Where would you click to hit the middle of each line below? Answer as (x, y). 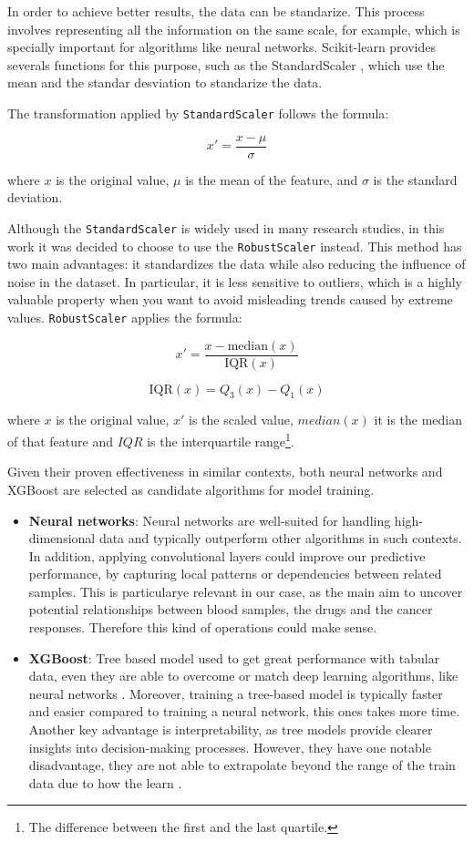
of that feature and (60, 441)
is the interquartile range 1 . (221, 440)
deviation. (35, 197)
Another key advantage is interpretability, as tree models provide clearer (231, 729)
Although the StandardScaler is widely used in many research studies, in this (226, 227)
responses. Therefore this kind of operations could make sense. (203, 627)
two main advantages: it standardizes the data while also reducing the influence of (237, 264)
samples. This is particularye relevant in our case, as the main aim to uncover (246, 591)
